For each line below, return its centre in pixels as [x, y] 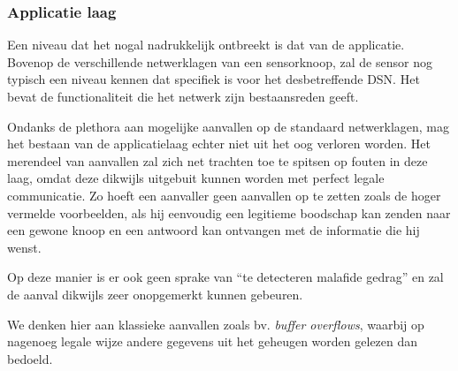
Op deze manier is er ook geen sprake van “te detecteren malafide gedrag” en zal [225, 277]
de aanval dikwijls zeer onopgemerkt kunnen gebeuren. [155, 294]
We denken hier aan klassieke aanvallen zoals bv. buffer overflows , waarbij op [216, 324]
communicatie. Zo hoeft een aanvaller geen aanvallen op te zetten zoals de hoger [224, 195]
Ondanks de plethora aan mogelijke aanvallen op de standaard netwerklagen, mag [229, 126]
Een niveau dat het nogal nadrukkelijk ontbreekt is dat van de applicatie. [206, 45]
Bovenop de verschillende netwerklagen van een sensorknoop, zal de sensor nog [220, 61]
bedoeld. [30, 358]
